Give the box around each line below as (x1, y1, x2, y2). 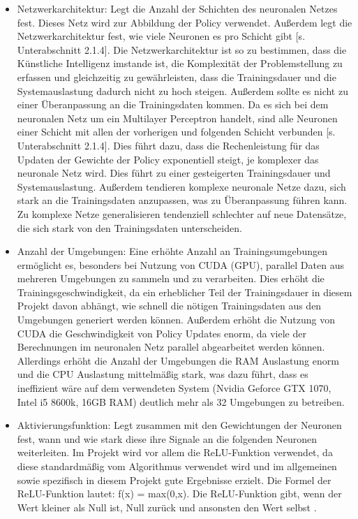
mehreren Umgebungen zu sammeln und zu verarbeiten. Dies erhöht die (17, 271, 325, 286)
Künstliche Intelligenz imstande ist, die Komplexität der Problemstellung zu (17, 56, 343, 71)
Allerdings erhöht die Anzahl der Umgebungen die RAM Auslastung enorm (17, 353, 339, 367)
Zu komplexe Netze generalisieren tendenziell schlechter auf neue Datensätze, (17, 206, 347, 221)
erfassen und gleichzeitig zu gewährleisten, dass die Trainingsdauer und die (17, 69, 336, 84)
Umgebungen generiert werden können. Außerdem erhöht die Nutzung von (17, 312, 336, 327)
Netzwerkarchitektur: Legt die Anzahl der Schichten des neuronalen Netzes (17, 1, 338, 15)
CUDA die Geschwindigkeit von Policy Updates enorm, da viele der (17, 326, 306, 340)
